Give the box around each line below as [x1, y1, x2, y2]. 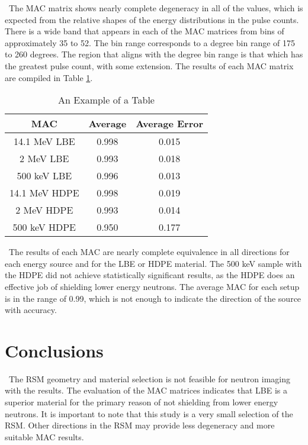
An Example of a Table [58, 93, 155, 107]
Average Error [136, 117, 204, 131]
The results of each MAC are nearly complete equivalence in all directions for [8, 246, 290, 258]
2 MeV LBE [20, 151, 69, 166]
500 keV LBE [17, 169, 72, 183]
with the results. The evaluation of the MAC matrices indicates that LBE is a [5, 384, 288, 396]
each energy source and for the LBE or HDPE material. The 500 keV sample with [5, 257, 302, 269]
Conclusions [5, 338, 104, 362]
